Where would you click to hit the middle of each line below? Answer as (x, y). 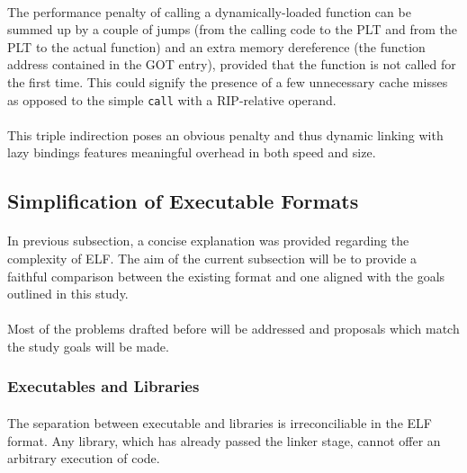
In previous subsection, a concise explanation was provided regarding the (208, 241)
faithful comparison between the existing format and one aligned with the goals (226, 276)
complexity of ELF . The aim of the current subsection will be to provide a (212, 258)
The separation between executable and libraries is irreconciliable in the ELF (220, 422)
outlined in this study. (68, 294)
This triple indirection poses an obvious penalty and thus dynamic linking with (225, 134)
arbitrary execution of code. (84, 458)
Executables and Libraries (103, 386)
